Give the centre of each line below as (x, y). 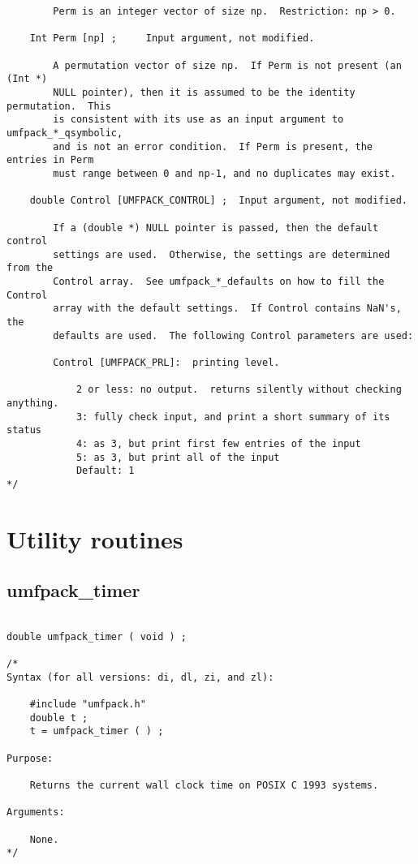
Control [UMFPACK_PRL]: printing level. (166, 363)
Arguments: (36, 812)
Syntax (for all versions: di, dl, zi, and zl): (140, 677)
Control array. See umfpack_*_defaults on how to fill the (219, 282)
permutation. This (59, 106)
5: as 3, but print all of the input (178, 457)
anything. (33, 404)
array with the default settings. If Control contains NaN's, (227, 309)
